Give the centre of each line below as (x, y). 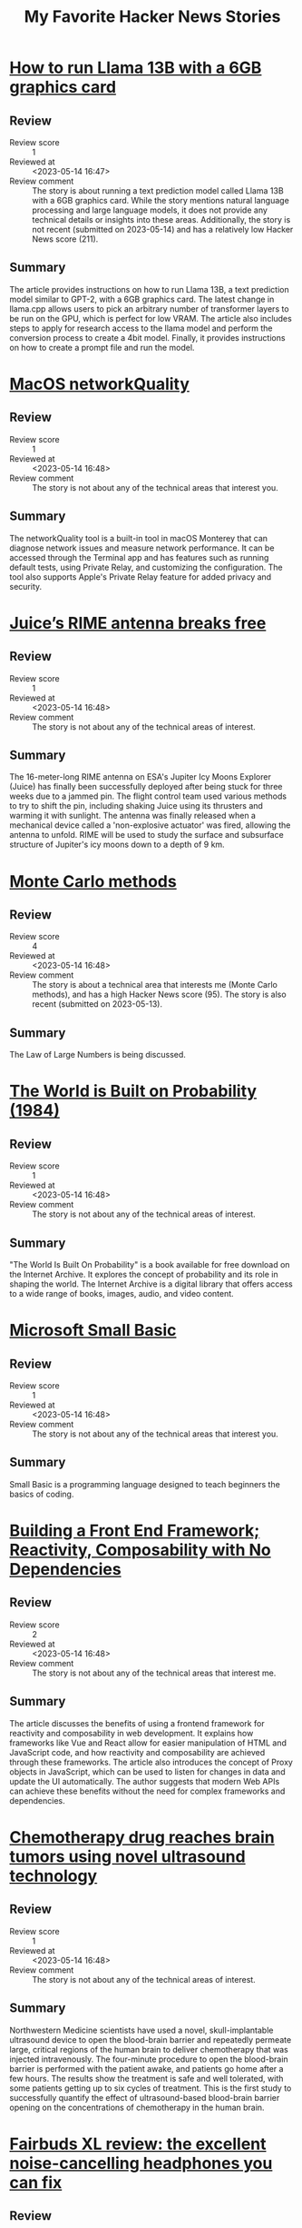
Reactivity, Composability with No (140, 1550)
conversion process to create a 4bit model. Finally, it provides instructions (147, 337)
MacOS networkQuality (100, 384)
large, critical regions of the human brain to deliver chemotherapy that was (149, 2049)
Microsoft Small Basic (93, 1331)
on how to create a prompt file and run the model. (102, 347)
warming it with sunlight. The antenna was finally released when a (133, 816)
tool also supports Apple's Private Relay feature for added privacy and (141, 577)
